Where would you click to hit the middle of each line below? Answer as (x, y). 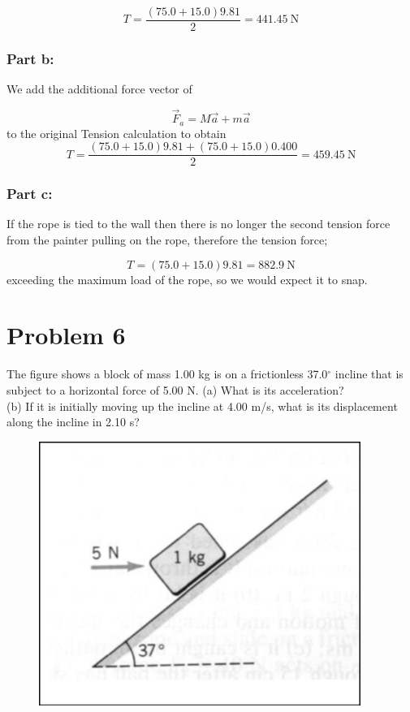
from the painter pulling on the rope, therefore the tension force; (167, 240)
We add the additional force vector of (99, 89)
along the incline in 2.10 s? (73, 422)
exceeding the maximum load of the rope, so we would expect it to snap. (187, 279)
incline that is (369, 374)
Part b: (30, 58)
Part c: (30, 194)
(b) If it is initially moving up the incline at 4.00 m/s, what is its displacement (202, 406)
